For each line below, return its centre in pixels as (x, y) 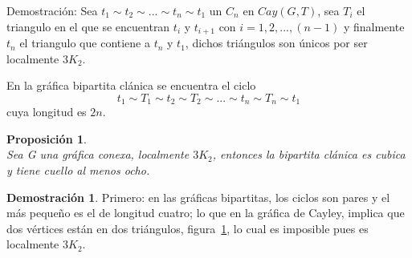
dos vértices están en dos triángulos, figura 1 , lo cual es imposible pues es (188, 228)
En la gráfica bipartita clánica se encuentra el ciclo (131, 85)
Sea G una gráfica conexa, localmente (98, 154)
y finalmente (374, 26)
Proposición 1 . (47, 138)
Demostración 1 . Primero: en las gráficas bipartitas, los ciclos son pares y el (198, 197)
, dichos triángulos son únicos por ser (276, 43)
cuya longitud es (47, 112)
